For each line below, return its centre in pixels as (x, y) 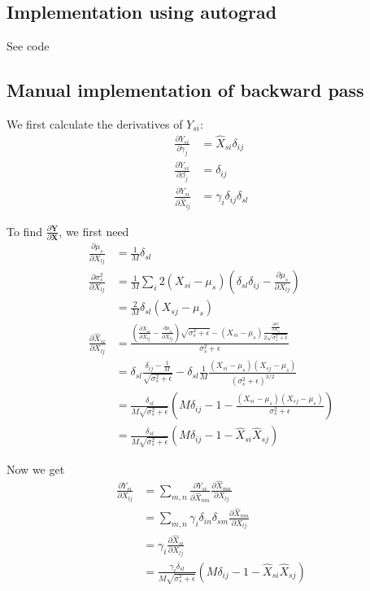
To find (24, 231)
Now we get (36, 468)
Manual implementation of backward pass (185, 90)
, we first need (94, 231)
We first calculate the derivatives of (95, 124)
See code (28, 46)
